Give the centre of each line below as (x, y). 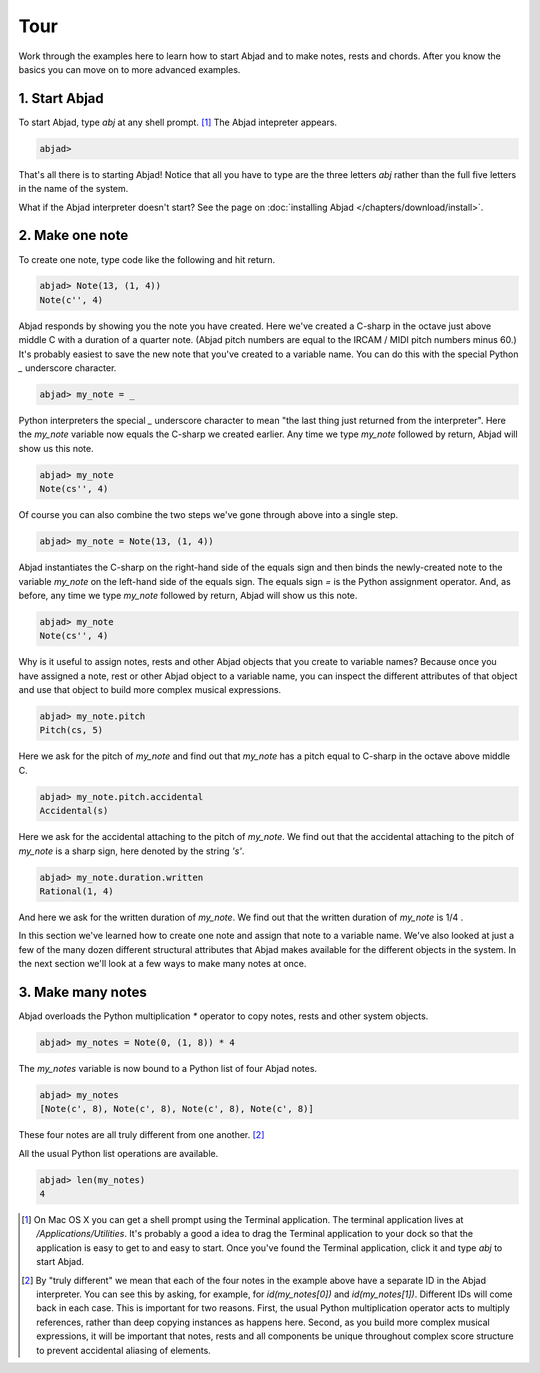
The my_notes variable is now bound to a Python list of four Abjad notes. (168, 1068)
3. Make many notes (82, 991)
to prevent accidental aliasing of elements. (124, 1350)
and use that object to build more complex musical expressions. (150, 690)
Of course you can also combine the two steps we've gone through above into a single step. (208, 515)
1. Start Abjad (61, 98)
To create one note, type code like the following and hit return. (147, 259)
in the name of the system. (73, 189)
